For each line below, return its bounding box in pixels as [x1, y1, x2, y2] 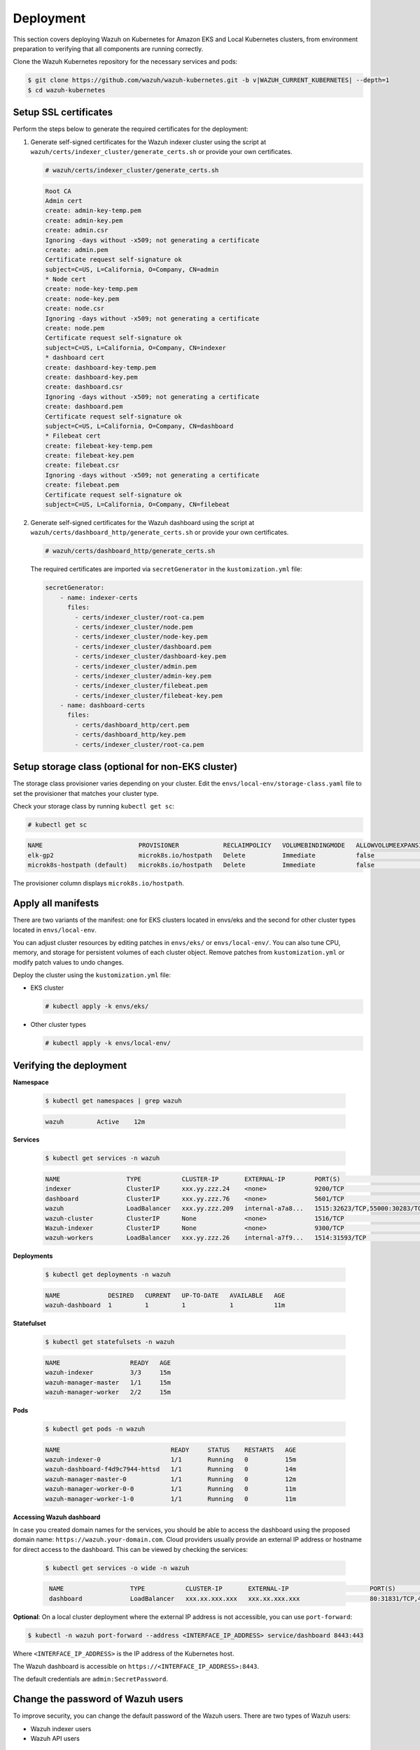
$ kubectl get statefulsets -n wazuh [45, 1338, 175, 1346]
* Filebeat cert [45, 432, 101, 440]
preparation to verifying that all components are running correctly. [13, 44, 204, 52]
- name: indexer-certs [59, 594, 138, 601]
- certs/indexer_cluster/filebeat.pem [74, 682, 208, 689]
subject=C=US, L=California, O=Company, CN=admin [45, 265, 219, 273]
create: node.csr [45, 304, 105, 313]
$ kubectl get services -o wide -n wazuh [45, 1564, 190, 1571]
